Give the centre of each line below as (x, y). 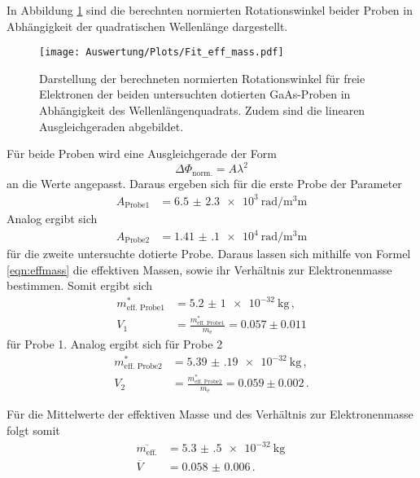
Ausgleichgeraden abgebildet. (112, 126)
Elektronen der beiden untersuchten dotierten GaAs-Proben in (195, 94)
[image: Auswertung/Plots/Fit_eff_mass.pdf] (162, 53)
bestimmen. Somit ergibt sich (80, 285)
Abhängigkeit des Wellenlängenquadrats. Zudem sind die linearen (202, 110)
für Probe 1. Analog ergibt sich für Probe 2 (115, 344)
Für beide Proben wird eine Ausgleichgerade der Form (142, 153)
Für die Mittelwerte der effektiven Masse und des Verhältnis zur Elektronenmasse (210, 414)
